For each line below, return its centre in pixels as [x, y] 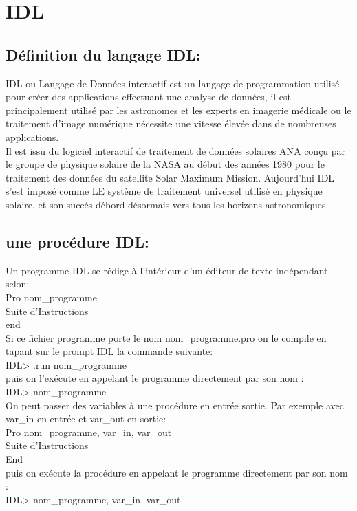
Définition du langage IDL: [103, 54]
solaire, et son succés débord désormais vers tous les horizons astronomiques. [167, 204]
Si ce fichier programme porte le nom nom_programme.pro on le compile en [166, 337]
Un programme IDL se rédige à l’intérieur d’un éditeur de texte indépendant [167, 270]
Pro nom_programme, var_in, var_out [89, 432]
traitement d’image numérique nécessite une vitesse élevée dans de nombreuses [171, 123]
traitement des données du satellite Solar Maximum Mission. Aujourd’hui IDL [170, 177]
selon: [18, 284]
